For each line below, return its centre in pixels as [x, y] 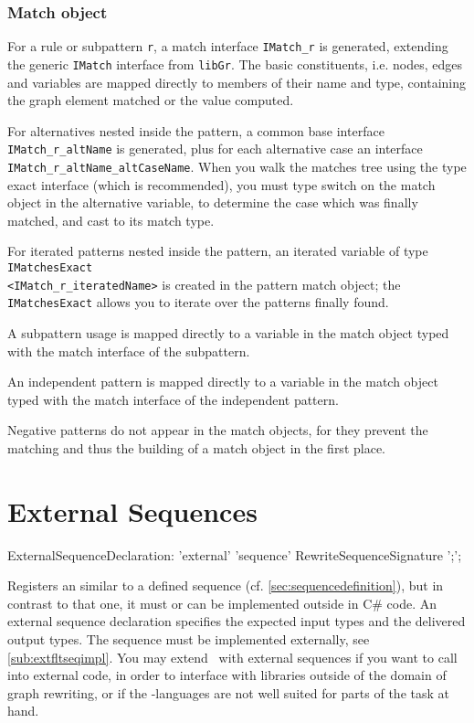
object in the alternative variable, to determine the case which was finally [213, 202]
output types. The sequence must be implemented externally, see [189, 639]
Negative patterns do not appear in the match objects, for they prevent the [218, 430]
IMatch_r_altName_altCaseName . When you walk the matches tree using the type [237, 166]
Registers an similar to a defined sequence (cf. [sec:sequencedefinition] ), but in [226, 585]
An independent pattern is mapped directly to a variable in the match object [223, 382]
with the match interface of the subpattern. [129, 351]
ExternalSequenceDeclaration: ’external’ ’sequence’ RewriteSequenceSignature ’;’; [235, 554]
